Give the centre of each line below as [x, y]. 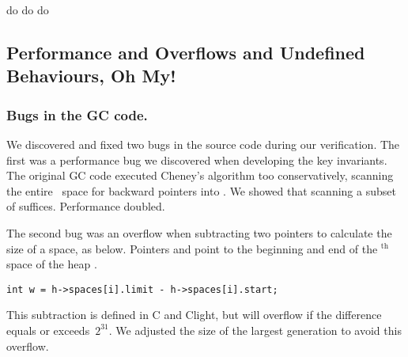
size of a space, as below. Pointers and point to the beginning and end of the [192, 248]
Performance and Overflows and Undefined [186, 52]
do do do [28, 9]
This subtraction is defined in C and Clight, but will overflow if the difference [194, 315]
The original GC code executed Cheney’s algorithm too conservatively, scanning [200, 175]
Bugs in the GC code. [77, 114]
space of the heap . [52, 264]
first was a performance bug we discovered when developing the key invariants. [197, 160]
